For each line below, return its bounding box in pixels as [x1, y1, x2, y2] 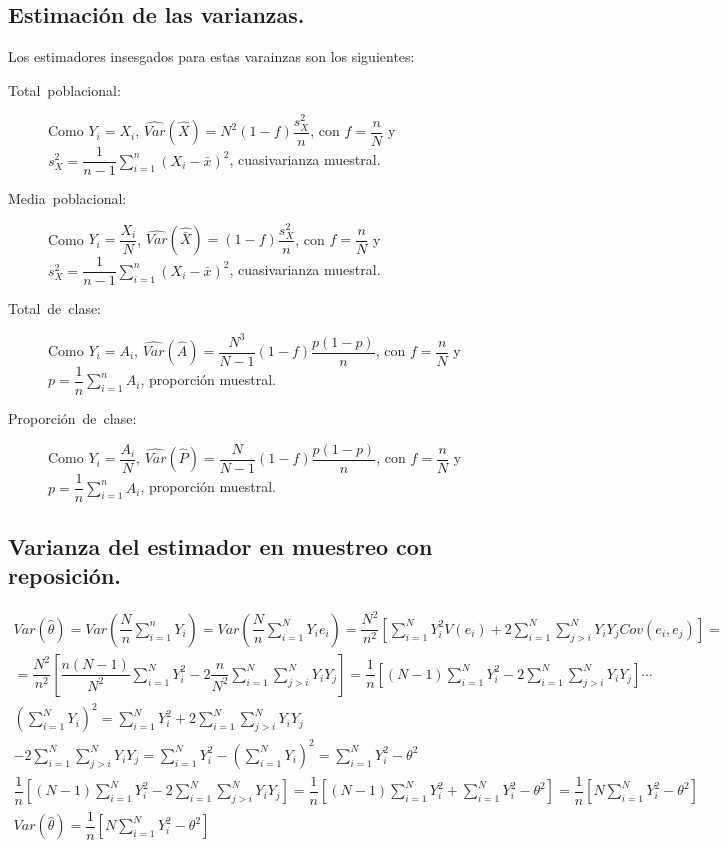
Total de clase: [8, 298, 102, 319]
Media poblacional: [8, 188, 127, 209]
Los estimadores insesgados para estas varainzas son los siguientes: [8, 46, 415, 67]
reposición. [8, 559, 122, 590]
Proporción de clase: [8, 408, 137, 429]
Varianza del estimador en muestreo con [8, 530, 433, 561]
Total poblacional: [8, 79, 121, 100]
